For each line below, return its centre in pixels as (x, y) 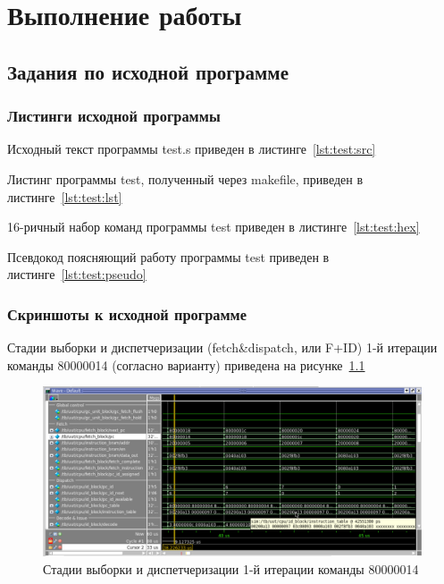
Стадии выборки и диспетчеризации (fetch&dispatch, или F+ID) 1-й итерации (222, 347)
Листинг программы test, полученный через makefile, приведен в (185, 178)
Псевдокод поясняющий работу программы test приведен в (168, 256)
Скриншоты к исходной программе (127, 313)
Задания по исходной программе (148, 71)
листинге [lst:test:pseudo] (77, 274)
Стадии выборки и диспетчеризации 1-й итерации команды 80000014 (231, 568)
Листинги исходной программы (114, 116)
